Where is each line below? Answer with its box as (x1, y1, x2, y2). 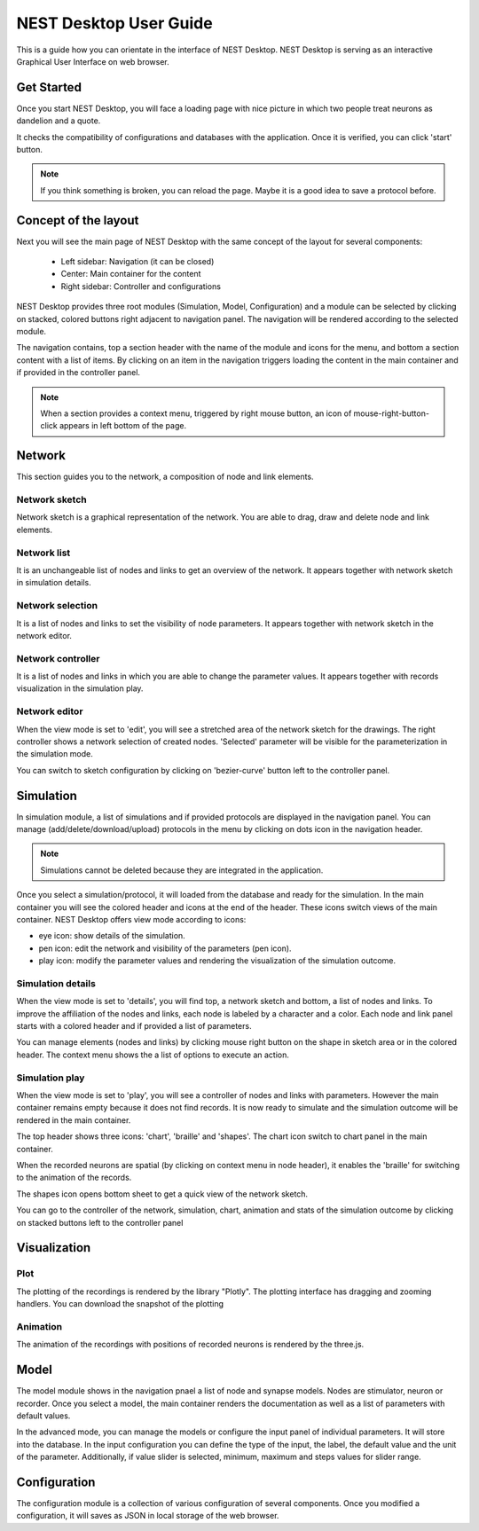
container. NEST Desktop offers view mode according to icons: (16, 914, 247, 924)
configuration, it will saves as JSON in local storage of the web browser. (16, 1511, 279, 1521)
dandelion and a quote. (16, 115, 101, 126)
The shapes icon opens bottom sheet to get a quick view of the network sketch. (16, 1189, 309, 1199)
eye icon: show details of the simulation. (38, 930, 185, 941)
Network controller (16, 652, 100, 664)
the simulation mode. (16, 749, 93, 759)
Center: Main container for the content (60, 269, 201, 279)
